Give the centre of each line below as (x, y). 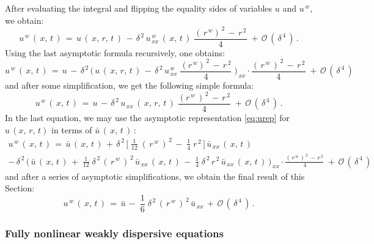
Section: (20, 188)
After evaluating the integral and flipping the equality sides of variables (139, 8)
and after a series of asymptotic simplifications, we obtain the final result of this (155, 176)
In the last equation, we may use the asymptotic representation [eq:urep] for (147, 118)
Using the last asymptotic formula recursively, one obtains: (115, 52)
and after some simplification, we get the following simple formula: (130, 85)
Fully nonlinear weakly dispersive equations (114, 233)
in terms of (72, 129)
